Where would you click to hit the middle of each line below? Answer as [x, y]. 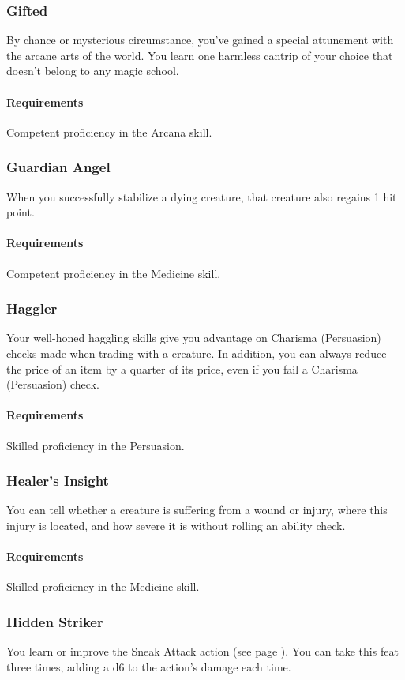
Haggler [32, 308]
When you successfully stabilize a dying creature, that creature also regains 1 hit [202, 196]
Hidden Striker [55, 621]
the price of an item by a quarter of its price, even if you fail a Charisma [182, 368]
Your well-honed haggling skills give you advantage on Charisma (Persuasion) [194, 338]
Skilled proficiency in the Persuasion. [96, 445]
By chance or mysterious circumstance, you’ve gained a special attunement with [200, 40]
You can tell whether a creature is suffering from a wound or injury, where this [197, 510]
